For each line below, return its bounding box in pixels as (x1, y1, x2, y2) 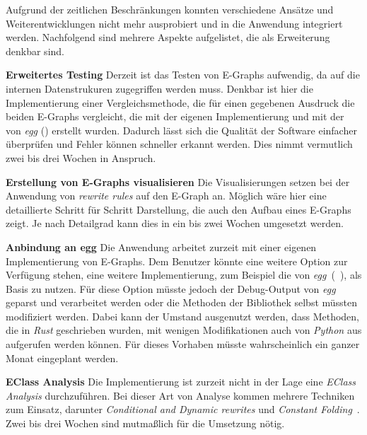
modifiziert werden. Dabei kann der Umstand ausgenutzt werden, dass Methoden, (6, 308, 360, 323)
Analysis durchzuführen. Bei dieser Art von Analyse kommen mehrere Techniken (6, 388, 355, 402)
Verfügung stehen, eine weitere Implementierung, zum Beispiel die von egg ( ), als (6, 267, 362, 282)
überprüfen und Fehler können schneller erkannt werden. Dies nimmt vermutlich (6, 137, 353, 151)
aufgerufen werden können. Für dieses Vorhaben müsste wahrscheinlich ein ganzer (6, 337, 360, 352)
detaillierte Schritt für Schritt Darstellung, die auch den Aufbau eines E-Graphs (6, 202, 351, 216)
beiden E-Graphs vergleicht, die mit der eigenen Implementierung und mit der (6, 109, 344, 124)
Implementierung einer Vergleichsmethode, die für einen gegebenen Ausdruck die (6, 95, 355, 110)
